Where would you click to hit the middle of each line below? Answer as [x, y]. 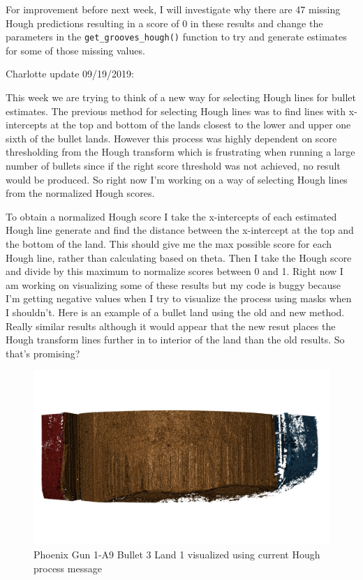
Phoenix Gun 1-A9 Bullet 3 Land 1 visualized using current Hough [177, 554]
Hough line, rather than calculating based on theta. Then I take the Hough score [179, 257]
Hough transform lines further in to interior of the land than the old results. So [175, 340]
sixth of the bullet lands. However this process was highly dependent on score [171, 138]
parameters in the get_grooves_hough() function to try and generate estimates [176, 37]
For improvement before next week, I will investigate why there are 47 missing [173, 9]
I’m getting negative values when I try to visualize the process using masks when [179, 298]
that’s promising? [43, 353]
